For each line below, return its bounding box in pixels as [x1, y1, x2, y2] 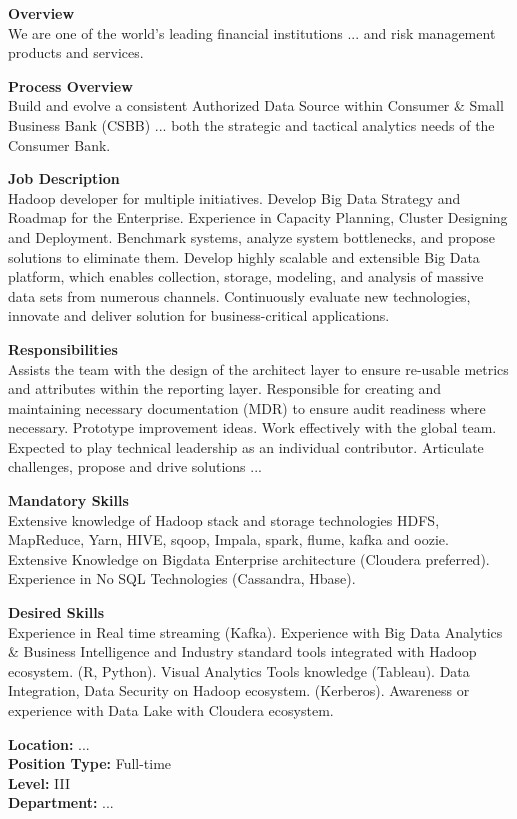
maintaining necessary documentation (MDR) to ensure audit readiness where [8, 397, 486, 418]
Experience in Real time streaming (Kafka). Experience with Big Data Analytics [8, 621, 503, 642]
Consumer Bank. [8, 134, 111, 155]
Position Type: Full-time [8, 753, 172, 774]
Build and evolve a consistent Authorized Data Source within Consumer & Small [8, 95, 504, 116]
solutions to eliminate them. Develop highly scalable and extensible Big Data [8, 246, 480, 267]
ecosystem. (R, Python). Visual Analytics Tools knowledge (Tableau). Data [8, 660, 470, 681]
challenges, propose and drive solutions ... [8, 456, 262, 477]
